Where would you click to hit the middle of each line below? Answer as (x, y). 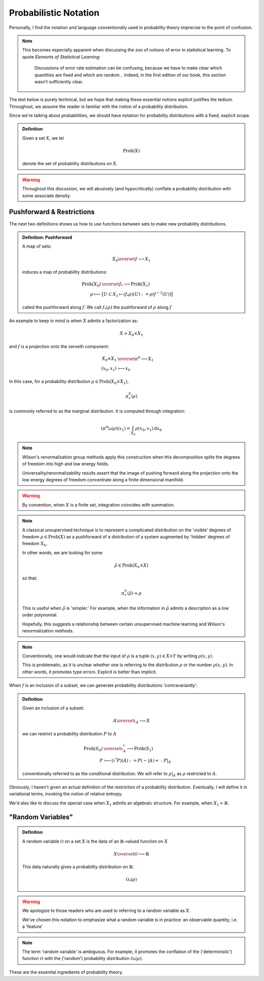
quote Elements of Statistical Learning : (61, 57)
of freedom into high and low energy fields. (66, 464)
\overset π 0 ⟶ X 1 (136, 359)
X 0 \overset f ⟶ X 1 (132, 260)
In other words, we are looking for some (62, 553)
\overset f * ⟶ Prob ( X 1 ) (126, 285)
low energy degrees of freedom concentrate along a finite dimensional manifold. (103, 480)
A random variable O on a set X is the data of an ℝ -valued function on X (95, 841)
